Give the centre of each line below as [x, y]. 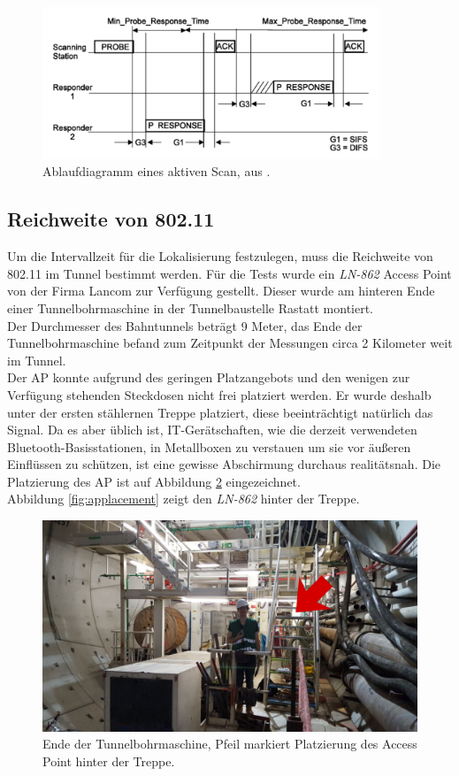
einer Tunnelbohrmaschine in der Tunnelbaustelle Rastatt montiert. [191, 307]
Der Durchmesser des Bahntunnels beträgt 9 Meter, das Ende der [185, 325]
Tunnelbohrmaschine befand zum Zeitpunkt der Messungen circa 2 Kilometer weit [230, 343]
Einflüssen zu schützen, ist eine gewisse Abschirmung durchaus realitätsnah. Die [224, 464]
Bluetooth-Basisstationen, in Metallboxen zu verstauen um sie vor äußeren [209, 446]
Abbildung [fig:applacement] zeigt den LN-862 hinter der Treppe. [184, 499]
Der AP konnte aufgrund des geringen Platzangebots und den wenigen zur [209, 377]
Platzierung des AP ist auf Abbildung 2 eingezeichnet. [154, 481]
